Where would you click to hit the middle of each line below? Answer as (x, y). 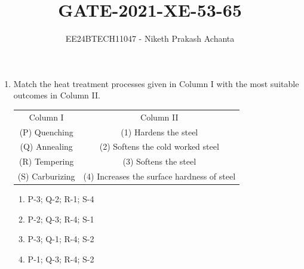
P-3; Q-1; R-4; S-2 (61, 239)
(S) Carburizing (46, 176)
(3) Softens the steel (159, 161)
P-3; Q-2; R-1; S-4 (61, 199)
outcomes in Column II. (57, 95)
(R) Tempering (47, 161)
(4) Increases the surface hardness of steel (159, 176)
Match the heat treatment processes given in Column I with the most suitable (156, 83)
